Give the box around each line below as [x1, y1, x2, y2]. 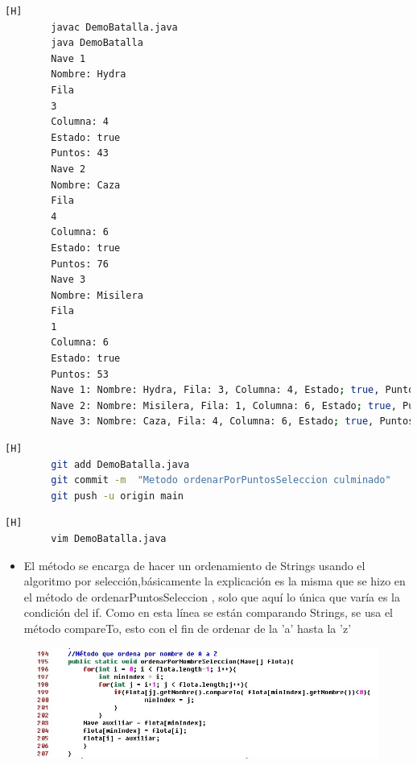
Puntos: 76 [51, 258, 109, 270]
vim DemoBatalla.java [51, 533, 167, 544]
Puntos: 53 [51, 368, 109, 380]
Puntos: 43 [51, 147, 109, 159]
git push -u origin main [51, 490, 184, 502]
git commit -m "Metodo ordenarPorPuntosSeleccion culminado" [51, 474, 391, 486]
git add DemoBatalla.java [51, 458, 190, 470]
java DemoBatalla [51, 37, 143, 49]
